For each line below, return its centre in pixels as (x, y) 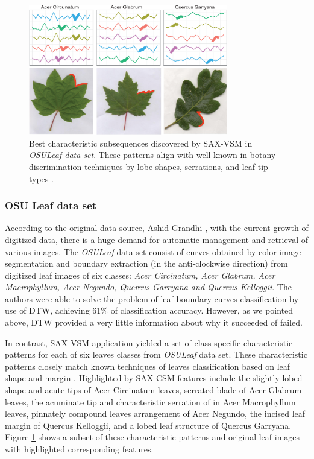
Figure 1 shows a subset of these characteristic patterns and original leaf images (152, 437)
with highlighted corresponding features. (79, 449)
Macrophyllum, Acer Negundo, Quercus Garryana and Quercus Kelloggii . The (148, 287)
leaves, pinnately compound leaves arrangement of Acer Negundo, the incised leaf (155, 413)
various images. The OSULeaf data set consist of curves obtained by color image (153, 251)
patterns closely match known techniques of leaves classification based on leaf (148, 366)
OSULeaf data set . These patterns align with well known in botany (152, 155)
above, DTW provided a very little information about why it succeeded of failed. (154, 322)
